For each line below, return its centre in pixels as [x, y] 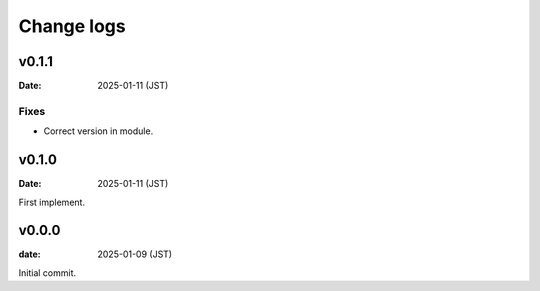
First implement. [51, 202]
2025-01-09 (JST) [135, 254]
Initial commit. [47, 272]
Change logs [72, 26]
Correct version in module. [98, 131]
